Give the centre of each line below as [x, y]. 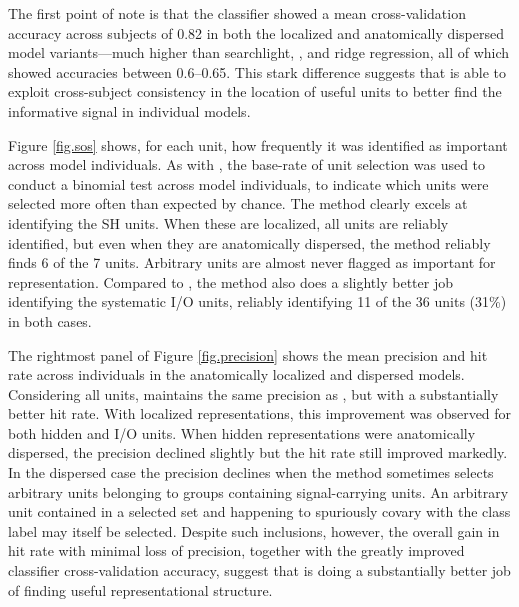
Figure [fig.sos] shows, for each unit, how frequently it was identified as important [258, 144]
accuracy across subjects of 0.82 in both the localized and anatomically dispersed [256, 32]
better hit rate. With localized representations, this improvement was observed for [260, 413]
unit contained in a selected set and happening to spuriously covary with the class [259, 511]
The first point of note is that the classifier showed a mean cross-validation [237, 13]
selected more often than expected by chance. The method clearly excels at [238, 203]
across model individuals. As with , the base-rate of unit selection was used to [247, 164]
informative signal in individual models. [129, 110]
